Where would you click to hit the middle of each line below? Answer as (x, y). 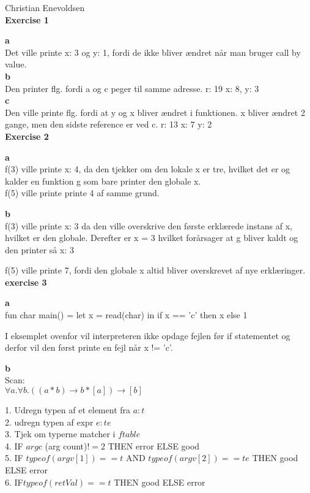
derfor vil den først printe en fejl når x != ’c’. (89, 347)
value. (16, 64)
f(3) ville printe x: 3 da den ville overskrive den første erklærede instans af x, (149, 225)
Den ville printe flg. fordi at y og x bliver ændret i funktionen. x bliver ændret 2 (155, 112)
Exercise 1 (27, 19)
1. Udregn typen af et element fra (68, 410)
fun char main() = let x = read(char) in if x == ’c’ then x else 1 (126, 315)
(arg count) (66, 445)
